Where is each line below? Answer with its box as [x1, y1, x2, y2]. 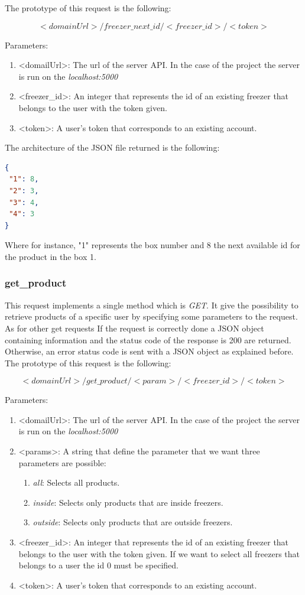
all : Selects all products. [33, 476, 120, 489]
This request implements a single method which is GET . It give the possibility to [5, 298, 298, 311]
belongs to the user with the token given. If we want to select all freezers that [18, 547, 300, 560]
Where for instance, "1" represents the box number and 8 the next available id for [5, 239, 300, 251]
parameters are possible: [18, 456, 106, 469]
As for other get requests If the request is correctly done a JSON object [5, 321, 264, 334]
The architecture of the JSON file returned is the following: [5, 141, 220, 154]
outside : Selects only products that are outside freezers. [33, 516, 233, 528]
